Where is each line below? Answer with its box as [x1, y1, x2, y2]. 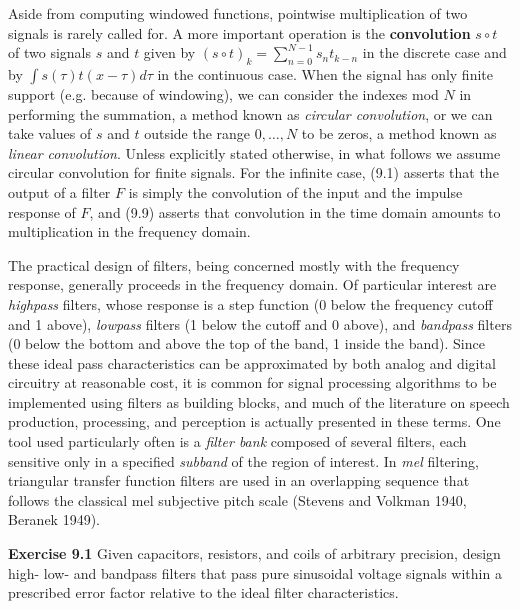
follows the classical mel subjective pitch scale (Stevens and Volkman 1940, [8, 489, 467, 510]
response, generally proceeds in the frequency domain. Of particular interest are [8, 274, 497, 295]
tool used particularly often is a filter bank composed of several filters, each [8, 431, 467, 452]
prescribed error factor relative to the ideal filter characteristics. [8, 582, 399, 603]
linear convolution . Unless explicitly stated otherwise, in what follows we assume [8, 142, 501, 163]
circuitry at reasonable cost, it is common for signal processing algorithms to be [8, 372, 497, 393]
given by [143, 42, 196, 63]
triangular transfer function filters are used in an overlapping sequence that [8, 470, 470, 491]
